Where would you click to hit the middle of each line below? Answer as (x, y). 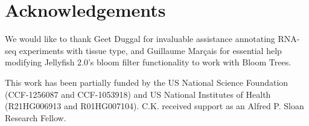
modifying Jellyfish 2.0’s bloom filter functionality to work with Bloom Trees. (148, 62)
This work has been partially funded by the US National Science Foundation (147, 82)
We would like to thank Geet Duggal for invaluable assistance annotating (140, 39)
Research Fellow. (36, 117)
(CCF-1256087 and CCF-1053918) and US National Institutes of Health (138, 94)
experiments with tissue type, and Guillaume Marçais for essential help (150, 50)
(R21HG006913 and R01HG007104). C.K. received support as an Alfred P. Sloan (154, 106)
